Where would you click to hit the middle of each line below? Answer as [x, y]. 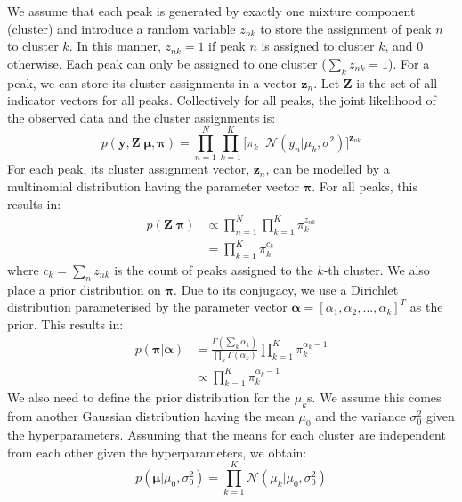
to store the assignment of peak [346, 28]
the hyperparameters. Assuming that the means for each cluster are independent [227, 435]
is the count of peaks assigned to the [214, 269]
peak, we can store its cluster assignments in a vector [152, 82]
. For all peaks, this [365, 186]
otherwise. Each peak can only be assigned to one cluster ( [167, 63]
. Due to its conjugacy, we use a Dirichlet [286, 289]
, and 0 [404, 46]
